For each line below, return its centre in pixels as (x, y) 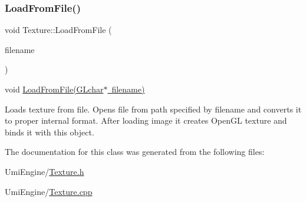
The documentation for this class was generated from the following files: (135, 152)
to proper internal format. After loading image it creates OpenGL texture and (146, 120)
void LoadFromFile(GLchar (54, 89)
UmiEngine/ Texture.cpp (49, 191)
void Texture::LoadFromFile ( (58, 30)
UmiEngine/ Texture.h (45, 171)
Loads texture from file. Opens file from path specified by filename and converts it (153, 109)
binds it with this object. (50, 132)
